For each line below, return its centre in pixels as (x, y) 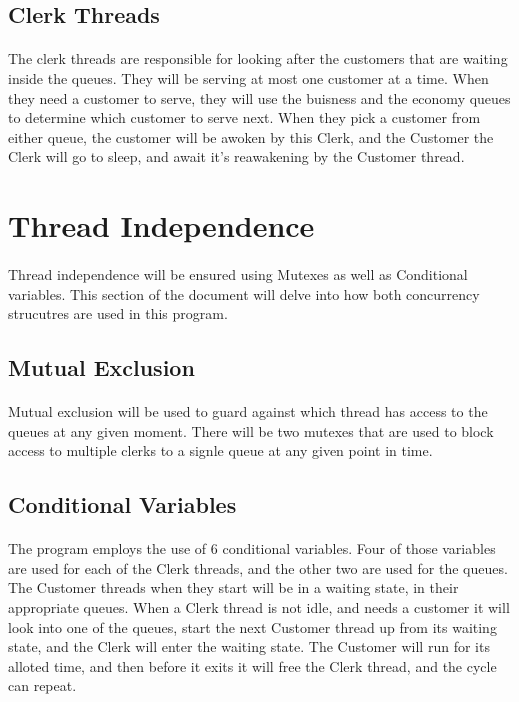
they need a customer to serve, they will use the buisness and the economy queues (259, 97)
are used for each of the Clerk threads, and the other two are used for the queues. (258, 567)
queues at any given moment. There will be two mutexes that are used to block (251, 430)
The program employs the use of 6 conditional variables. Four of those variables (252, 548)
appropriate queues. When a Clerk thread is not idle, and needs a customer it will (259, 607)
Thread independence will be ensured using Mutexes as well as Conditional (238, 273)
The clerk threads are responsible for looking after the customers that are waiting (258, 58)
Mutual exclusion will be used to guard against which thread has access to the (248, 411)
